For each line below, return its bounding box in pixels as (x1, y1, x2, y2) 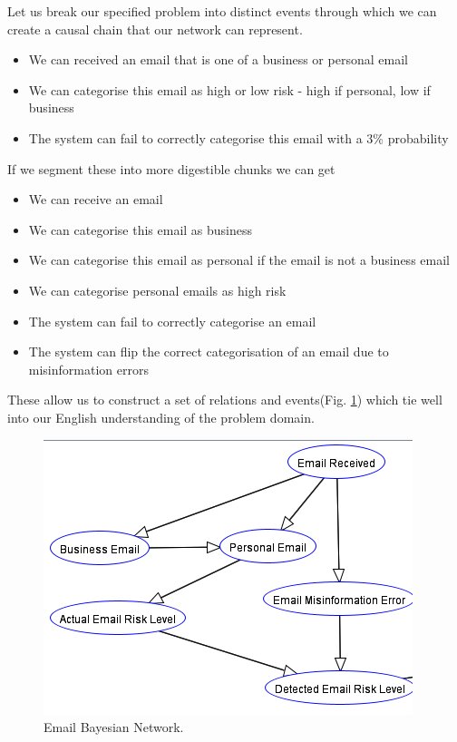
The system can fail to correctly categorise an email (28, 311, 316, 330)
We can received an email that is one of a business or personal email (28, 50, 408, 69)
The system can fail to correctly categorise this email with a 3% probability (28, 128, 449, 147)
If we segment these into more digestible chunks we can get (7, 159, 335, 178)
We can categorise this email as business (28, 220, 253, 239)
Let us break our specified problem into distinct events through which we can (7, 2, 437, 20)
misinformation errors (28, 359, 149, 378)
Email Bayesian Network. (44, 718, 184, 737)
